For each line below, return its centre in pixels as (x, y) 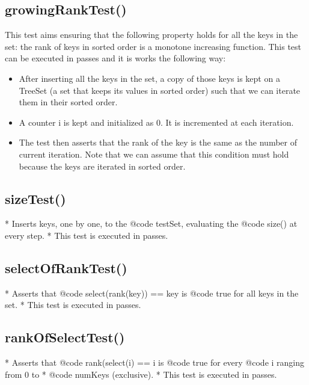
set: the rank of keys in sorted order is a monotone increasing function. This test (153, 46)
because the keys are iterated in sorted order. (102, 166)
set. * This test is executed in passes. (73, 305)
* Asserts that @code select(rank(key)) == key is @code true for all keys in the (152, 293)
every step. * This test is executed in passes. (87, 235)
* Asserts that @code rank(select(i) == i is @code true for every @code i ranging (155, 362)
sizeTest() (35, 198)
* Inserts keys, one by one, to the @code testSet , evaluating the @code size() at (151, 223)
